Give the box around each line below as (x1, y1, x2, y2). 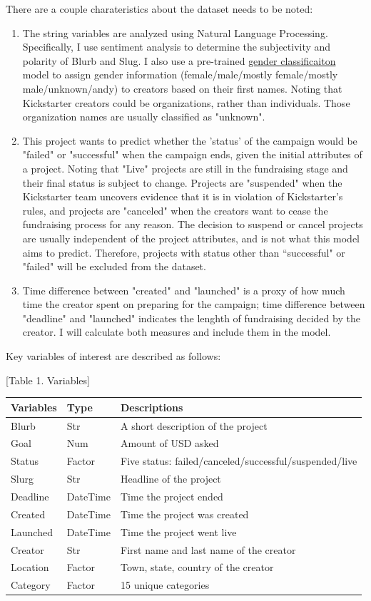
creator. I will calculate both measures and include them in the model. (22, 324, 331, 339)
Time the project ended (120, 488, 223, 503)
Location (11, 560, 49, 575)
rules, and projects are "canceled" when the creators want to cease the (22, 202, 328, 217)
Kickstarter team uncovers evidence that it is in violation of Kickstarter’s (22, 189, 343, 204)
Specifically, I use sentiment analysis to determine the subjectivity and (22, 39, 331, 54)
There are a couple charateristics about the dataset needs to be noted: (6, 1, 313, 16)
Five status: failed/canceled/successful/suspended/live (120, 453, 357, 468)
